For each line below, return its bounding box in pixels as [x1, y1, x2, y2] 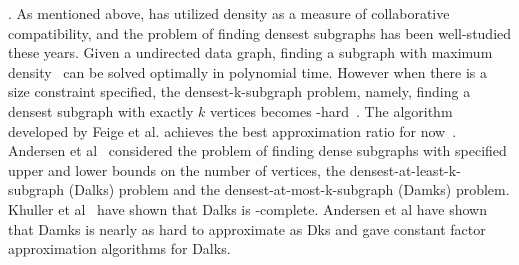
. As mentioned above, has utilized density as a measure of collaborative [8, 3, 450, 23]
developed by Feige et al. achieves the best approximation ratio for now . [8, 120, 457, 141]
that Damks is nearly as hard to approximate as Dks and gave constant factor [8, 218, 486, 239]
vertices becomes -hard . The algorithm [210, 100, 453, 121]
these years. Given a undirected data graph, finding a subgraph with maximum [8, 42, 493, 63]
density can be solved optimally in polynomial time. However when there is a [8, 61, 488, 82]
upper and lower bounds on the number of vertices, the [8, 159, 346, 180]
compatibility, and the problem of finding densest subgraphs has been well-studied [8, 22, 512, 43]
